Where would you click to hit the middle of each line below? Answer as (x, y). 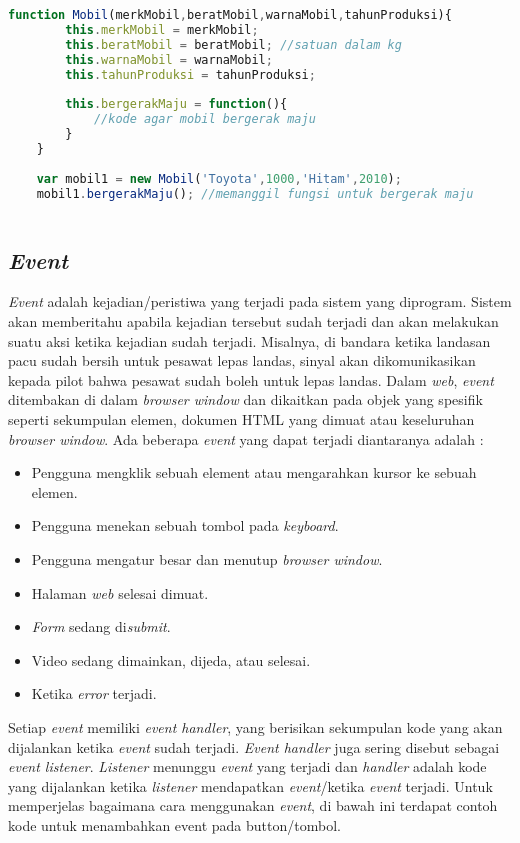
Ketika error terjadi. (94, 693)
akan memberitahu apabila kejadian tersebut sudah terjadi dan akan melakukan (253, 321)
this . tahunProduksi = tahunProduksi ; (190, 74)
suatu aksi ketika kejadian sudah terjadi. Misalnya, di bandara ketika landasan (249, 340)
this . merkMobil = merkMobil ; (162, 29)
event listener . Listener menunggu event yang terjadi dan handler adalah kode (247, 766)
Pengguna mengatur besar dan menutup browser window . (207, 558)
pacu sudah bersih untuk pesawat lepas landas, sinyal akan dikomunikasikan (242, 360)
